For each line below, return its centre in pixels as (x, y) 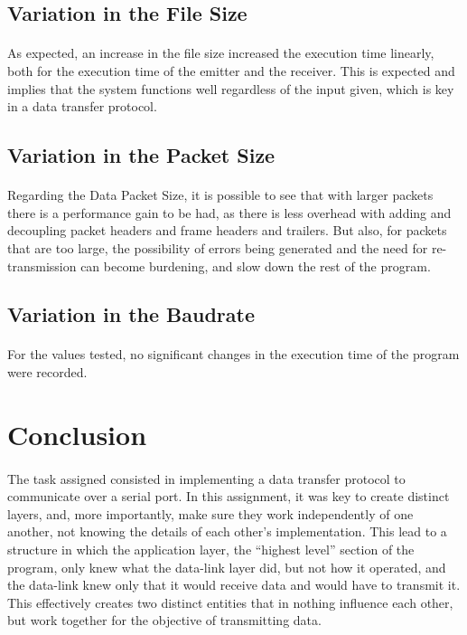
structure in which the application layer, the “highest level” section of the (211, 549)
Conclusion (77, 434)
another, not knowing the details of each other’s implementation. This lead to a (227, 531)
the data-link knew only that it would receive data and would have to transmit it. (234, 585)
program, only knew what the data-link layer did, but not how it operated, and (227, 567)
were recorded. (47, 372)
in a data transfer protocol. (82, 106)
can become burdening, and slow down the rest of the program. (256, 265)
